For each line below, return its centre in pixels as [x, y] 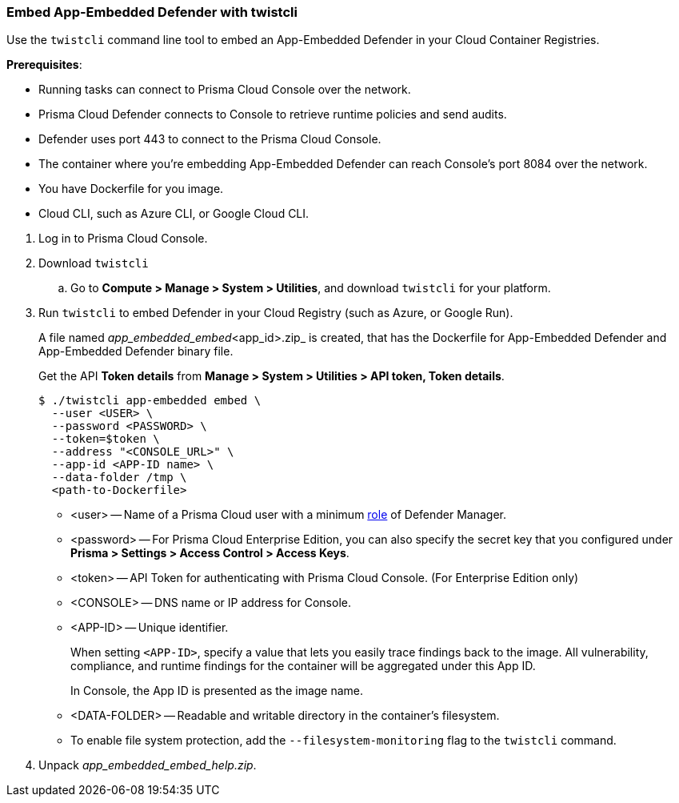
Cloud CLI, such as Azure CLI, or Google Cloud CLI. [174, 214]
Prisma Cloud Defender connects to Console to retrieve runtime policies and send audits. [273, 114]
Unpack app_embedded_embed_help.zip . [148, 765]
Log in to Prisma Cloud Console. [123, 239]
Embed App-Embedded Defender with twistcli [152, 12]
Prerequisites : [44, 65]
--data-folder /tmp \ [119, 478]
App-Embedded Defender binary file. [136, 351]
